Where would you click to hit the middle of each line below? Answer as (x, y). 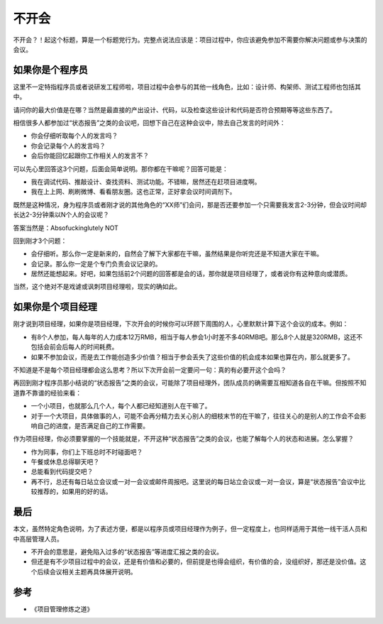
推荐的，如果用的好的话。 (74, 492)
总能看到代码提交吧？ (62, 471)
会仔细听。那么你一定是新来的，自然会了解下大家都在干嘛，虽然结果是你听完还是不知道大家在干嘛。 (177, 254)
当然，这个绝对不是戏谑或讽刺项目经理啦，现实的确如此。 (97, 287)
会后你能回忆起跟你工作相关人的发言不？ (90, 155)
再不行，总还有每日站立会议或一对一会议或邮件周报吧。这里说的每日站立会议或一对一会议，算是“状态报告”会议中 (195, 481)
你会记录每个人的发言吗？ (68, 146)
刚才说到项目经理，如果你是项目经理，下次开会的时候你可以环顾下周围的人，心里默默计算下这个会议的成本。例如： (181, 324)
